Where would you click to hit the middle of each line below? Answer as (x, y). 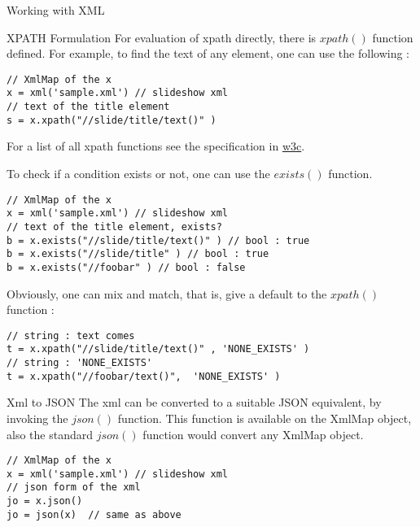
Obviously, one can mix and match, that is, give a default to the (167, 293)
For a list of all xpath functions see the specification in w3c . (156, 146)
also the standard (50, 434)
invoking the (37, 418)
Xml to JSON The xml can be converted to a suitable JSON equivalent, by (194, 402)
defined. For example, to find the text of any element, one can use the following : (208, 53)
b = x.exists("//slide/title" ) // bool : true (138, 254)
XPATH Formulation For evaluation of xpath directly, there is (162, 37)
